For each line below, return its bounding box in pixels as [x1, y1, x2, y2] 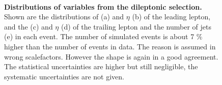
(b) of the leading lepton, [132, 11, 211, 22]
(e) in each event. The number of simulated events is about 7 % [4, 31, 203, 42]
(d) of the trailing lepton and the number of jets [61, 21, 211, 32]
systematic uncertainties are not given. [4, 71, 124, 81]
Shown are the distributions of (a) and [4, 11, 124, 22]
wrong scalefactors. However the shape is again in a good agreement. [4, 51, 218, 62]
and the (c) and [4, 21, 53, 32]
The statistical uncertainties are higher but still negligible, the [4, 61, 198, 72]
